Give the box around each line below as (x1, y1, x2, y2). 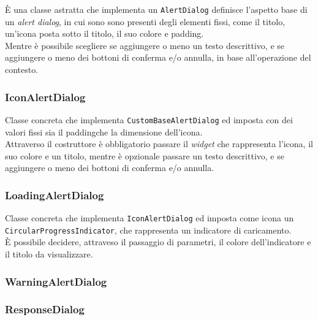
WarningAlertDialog (5, 273, 107, 289)
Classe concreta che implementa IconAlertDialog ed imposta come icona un (5, 211, 294, 224)
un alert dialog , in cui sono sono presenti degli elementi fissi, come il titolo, (5, 15, 286, 28)
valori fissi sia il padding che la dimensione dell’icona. (5, 125, 203, 138)
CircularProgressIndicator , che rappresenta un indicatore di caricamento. (5, 223, 292, 236)
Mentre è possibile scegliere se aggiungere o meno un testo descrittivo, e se (5, 39, 284, 51)
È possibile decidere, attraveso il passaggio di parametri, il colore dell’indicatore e (5, 235, 311, 248)
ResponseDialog (5, 302, 85, 317)
